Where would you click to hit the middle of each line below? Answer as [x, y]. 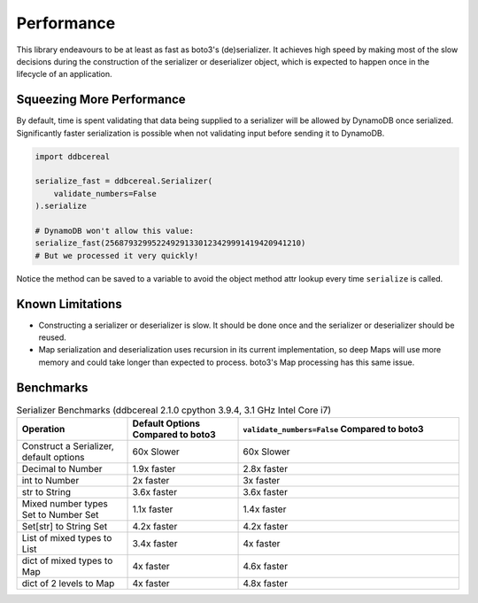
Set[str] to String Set [65, 527]
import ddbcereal [73, 156]
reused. [52, 337]
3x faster [262, 481]
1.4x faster [265, 509]
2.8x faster [265, 469]
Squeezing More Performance [101, 100]
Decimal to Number [62, 469]
